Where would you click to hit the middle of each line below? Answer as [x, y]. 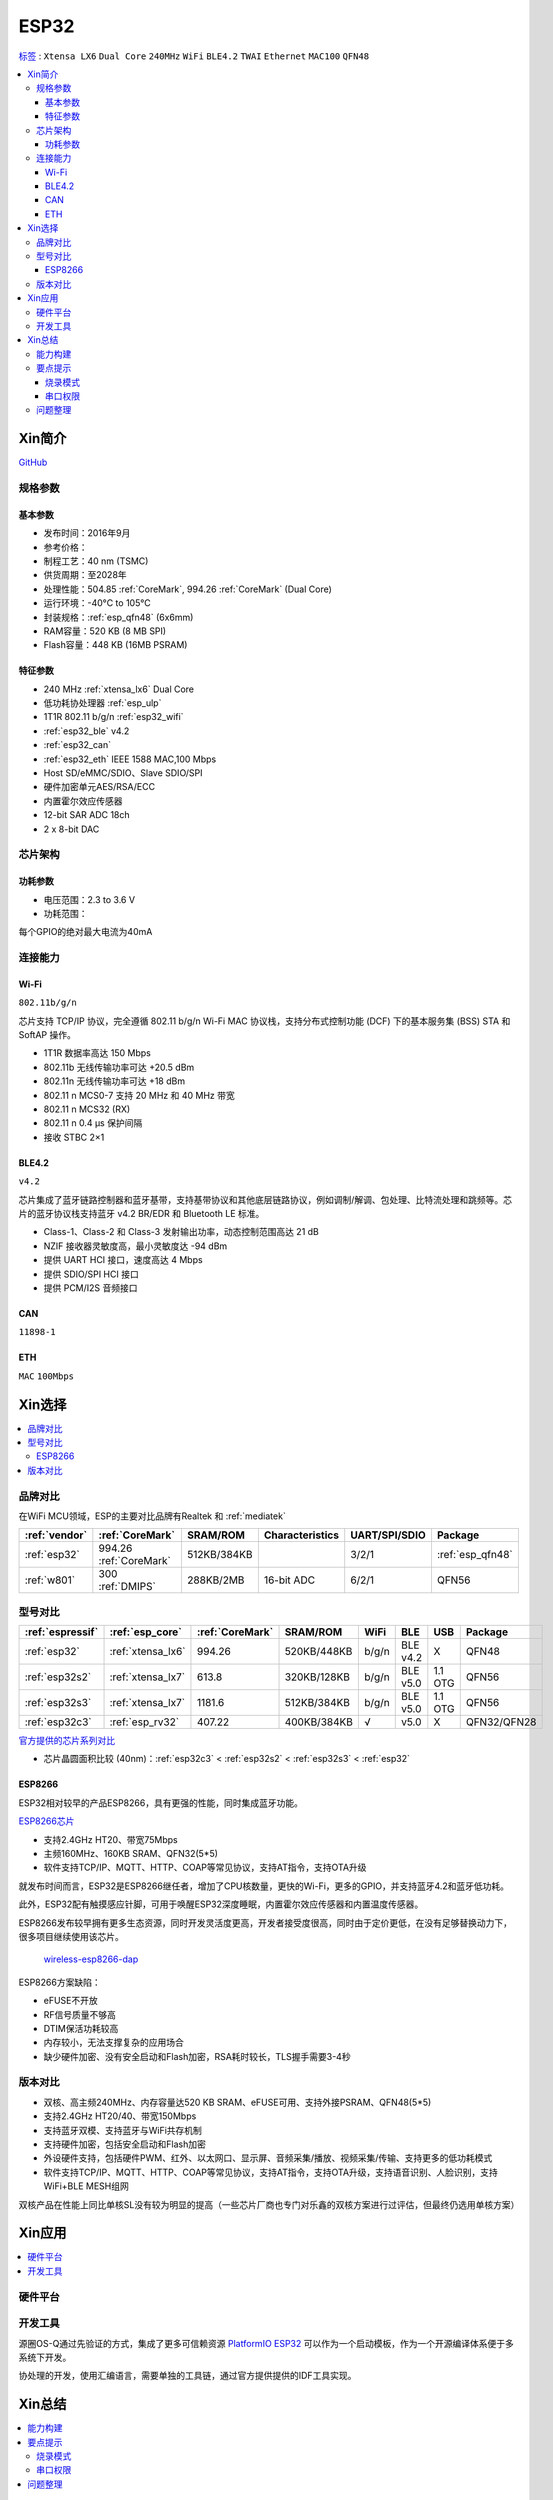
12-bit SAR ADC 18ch [86, 815]
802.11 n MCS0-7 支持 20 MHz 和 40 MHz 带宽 [139, 1095]
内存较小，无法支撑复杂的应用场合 [113, 2042]
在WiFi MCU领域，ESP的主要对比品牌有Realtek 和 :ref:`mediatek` [152, 1516]
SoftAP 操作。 [47, 1035]
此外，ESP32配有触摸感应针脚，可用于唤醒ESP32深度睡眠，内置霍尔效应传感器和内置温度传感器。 [221, 1904]
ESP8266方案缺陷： [59, 1982]
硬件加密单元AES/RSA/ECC [99, 787]
